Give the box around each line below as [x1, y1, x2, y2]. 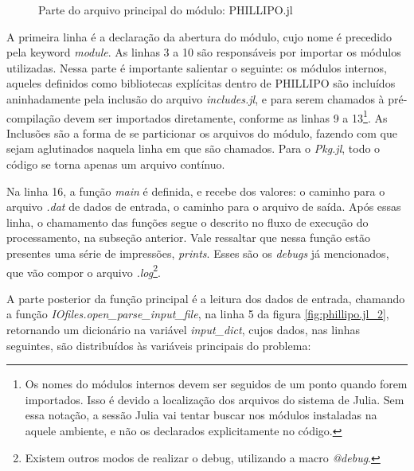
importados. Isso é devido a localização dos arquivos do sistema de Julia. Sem [25, 391, 404, 407]
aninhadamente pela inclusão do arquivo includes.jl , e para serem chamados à [6, 90, 385, 107]
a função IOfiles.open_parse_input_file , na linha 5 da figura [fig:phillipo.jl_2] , [6, 306, 389, 322]
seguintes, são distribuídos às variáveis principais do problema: [6, 337, 311, 353]
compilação [6, 109, 61, 126]
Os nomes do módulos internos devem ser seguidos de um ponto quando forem [25, 376, 408, 392]
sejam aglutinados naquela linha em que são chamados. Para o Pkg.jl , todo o [6, 140, 381, 157]
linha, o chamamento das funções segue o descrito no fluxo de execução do [6, 213, 369, 230]
